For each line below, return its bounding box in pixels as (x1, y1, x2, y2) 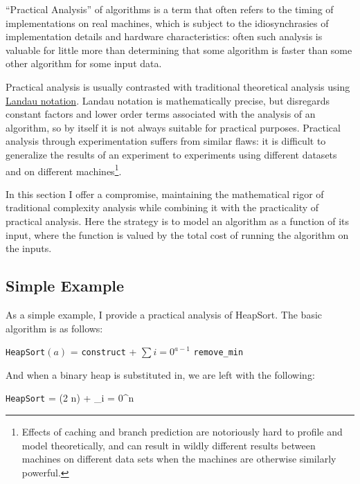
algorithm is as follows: (6, 321, 103, 335)
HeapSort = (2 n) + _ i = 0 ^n (6, 391, 134, 405)
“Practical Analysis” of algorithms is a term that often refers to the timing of (6, 2, 334, 16)
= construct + (70, 344, 137, 359)
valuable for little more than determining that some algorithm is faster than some (6, 42, 352, 57)
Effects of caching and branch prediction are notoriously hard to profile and (21, 424, 343, 439)
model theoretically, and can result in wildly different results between (21, 438, 316, 452)
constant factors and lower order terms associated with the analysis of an (6, 107, 316, 121)
